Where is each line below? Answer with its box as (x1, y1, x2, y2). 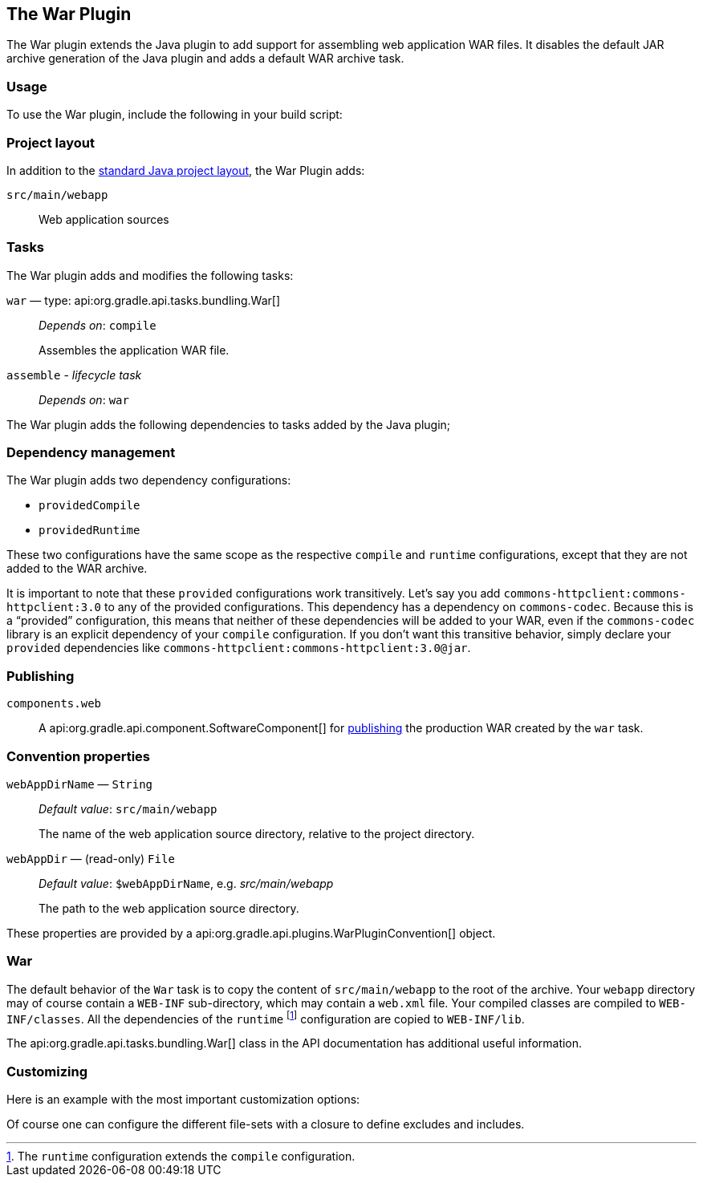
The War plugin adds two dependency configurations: (6, 473, 291, 488)
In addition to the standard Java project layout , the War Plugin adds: (6, 163, 365, 177)
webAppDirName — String (6, 776, 153, 791)
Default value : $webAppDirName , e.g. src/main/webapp (39, 876, 334, 890)
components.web (6, 697, 102, 711)
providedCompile (39, 499, 140, 512)
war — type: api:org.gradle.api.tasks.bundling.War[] (6, 293, 281, 307)
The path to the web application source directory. (39, 901, 299, 915)
